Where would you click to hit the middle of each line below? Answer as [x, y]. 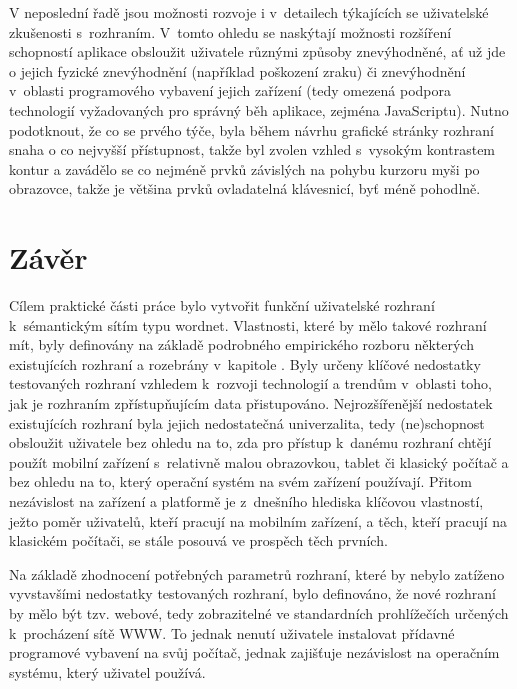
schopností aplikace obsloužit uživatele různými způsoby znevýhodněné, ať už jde [257, 51]
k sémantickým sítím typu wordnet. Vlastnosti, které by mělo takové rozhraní [248, 324]
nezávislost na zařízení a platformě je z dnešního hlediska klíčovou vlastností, [246, 501]
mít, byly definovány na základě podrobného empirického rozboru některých [241, 344]
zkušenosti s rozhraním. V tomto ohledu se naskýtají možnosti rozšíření [230, 31]
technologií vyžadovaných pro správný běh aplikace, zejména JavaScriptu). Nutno [259, 109]
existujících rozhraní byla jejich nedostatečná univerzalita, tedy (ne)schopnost [247, 422]
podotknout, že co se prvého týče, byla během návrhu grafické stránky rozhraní [251, 129]
